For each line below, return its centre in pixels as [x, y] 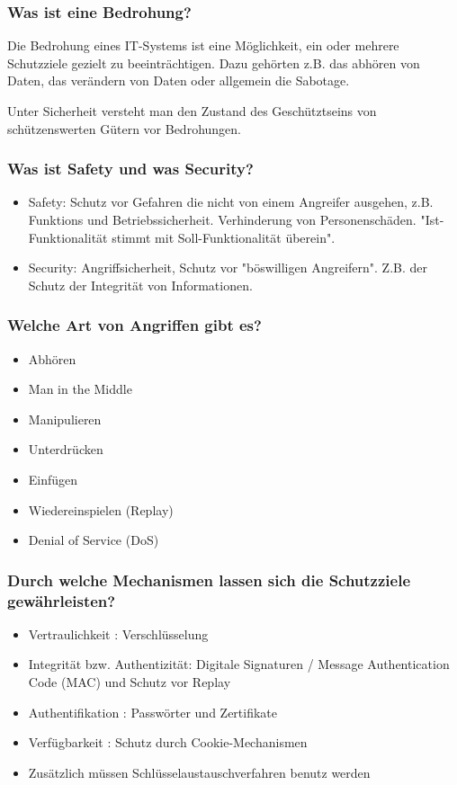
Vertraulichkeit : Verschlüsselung [118, 633]
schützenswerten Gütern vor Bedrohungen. [124, 128]
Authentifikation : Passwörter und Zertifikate [153, 712]
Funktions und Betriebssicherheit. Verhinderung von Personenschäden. [222, 219]
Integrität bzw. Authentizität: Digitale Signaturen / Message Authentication [239, 664]
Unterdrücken [66, 449]
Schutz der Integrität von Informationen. [140, 285]
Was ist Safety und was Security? [130, 169]
